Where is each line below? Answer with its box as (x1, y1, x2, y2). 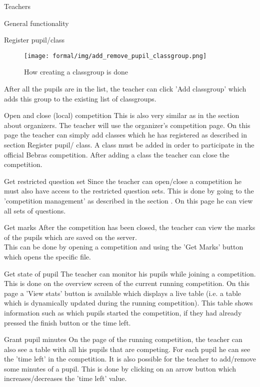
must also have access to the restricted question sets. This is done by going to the (4, 185, 254, 196)
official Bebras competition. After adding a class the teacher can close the (4, 149, 229, 159)
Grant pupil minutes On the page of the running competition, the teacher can (4, 334, 242, 344)
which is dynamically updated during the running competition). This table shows (4, 297, 253, 308)
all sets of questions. (4, 205, 66, 215)
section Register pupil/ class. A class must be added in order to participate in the (4, 139, 254, 149)
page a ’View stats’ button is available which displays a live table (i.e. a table (4, 287, 241, 298)
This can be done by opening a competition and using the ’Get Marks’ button (4, 241, 243, 252)
